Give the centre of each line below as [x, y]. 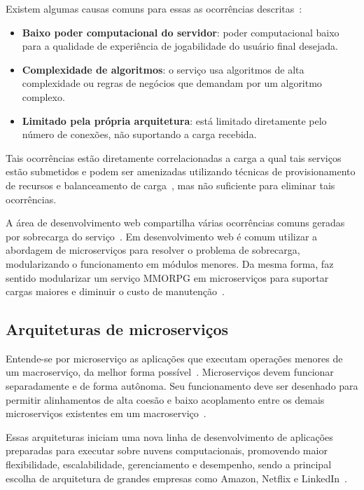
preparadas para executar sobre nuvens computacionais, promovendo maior [167, 450]
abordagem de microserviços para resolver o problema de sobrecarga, [153, 250]
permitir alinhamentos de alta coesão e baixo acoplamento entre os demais [165, 399]
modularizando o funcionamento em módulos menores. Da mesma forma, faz [170, 263]
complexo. [43, 96]
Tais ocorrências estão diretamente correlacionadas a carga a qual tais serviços [174, 157]
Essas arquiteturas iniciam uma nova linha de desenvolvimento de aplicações [169, 436]
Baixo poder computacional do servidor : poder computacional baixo [181, 32]
